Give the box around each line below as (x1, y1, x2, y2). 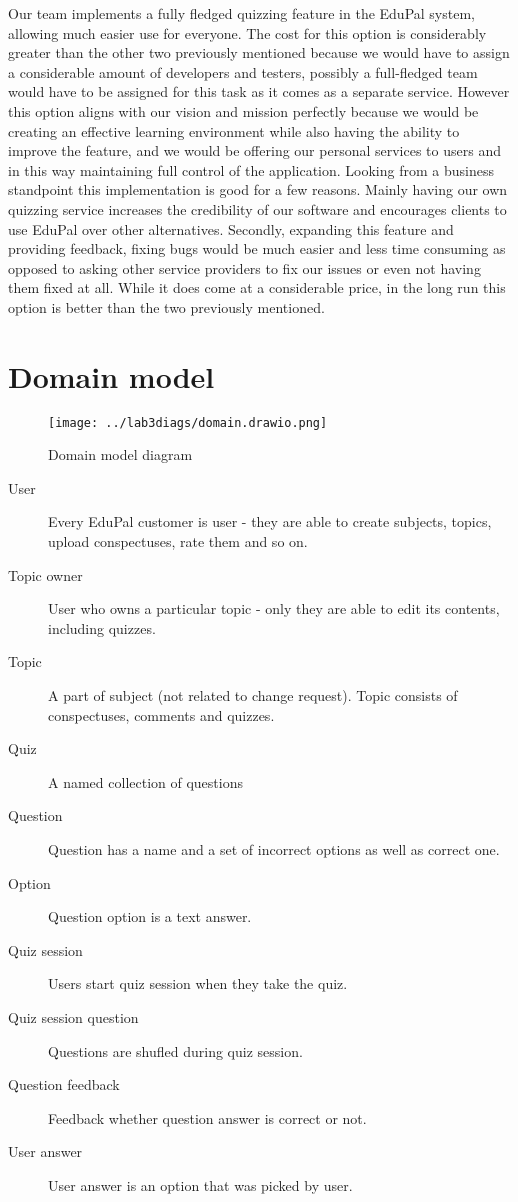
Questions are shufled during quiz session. (48, 1040, 303, 1061)
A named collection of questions (48, 771, 243, 792)
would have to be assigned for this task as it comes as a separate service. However (8, 81, 510, 102)
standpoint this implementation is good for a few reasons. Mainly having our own (8, 179, 508, 200)
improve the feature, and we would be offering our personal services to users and (8, 140, 501, 161)
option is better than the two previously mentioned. (8, 296, 325, 317)
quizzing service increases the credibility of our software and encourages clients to (8, 198, 507, 219)
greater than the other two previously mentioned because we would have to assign (8, 42, 510, 63)
